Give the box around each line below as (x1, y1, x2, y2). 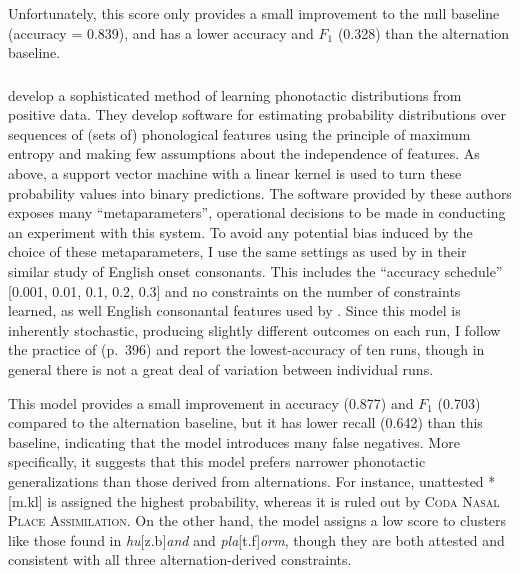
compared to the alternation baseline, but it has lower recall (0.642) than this (8, 412, 483, 433)
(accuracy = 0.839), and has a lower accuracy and (8, 22, 314, 43)
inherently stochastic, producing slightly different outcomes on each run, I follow (8, 319, 501, 340)
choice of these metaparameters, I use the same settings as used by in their (8, 241, 467, 262)
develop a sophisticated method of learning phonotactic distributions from (8, 84, 462, 105)
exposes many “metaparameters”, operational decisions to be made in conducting (8, 202, 506, 223)
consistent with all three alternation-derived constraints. (8, 549, 352, 570)
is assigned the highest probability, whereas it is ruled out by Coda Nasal (47, 490, 500, 511)
